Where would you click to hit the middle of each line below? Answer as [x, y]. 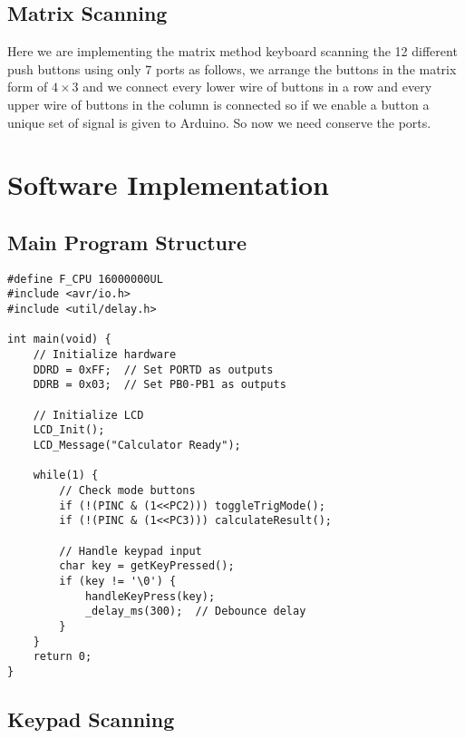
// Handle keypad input [131, 551]
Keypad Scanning [91, 719]
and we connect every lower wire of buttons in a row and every [257, 87]
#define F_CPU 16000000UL [85, 279]
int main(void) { [59, 340]
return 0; [63, 657]
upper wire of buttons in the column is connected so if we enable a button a [218, 104]
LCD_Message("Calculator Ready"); [137, 445]
